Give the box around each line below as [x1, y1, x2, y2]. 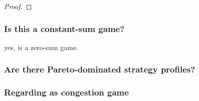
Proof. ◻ [4, 1, 32, 11]
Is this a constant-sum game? [4, 22, 125, 34]
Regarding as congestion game [4, 86, 129, 98]
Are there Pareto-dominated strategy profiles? [4, 63, 195, 75]
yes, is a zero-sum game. [4, 41, 78, 52]
